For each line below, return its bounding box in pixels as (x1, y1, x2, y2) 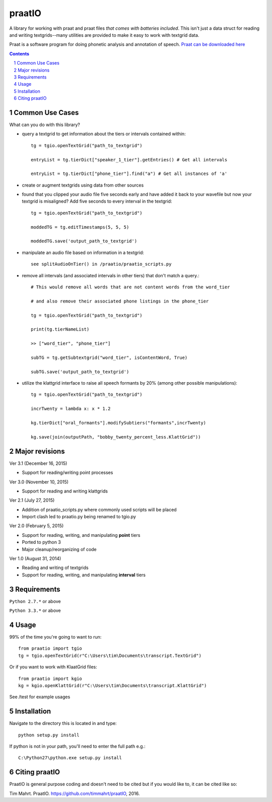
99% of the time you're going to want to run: (9, 634, 102, 640)
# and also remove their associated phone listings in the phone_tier (31, 298, 209, 304)
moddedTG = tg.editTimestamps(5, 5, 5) (31, 224, 129, 230)
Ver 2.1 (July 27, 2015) (9, 497, 55, 504)
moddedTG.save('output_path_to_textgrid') (31, 238, 138, 244)
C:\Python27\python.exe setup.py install (18, 755, 122, 761)
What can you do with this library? (9, 121, 80, 128)
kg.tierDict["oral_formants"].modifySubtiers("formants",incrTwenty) (31, 420, 207, 426)
